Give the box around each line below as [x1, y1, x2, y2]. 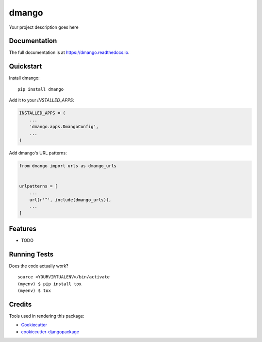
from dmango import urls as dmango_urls [19, 163, 116, 169]
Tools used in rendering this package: [9, 313, 84, 319]
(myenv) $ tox [17, 288, 51, 293]
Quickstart [9, 62, 42, 70]
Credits [9, 300, 32, 308]
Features [9, 224, 36, 233]
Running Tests [9, 250, 53, 258]
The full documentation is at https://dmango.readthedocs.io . [9, 50, 130, 55]
